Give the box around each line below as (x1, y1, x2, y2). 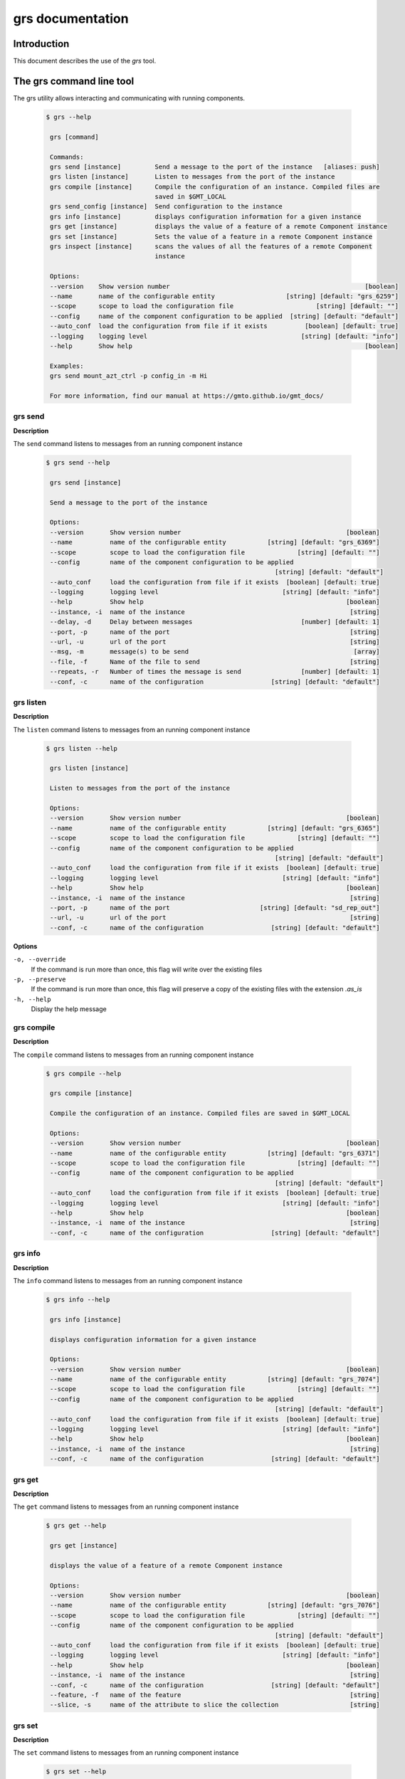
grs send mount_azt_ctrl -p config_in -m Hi (50, 372, 208, 380)
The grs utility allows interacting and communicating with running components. (13, 93, 246, 102)
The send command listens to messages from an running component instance (13, 440, 243, 448)
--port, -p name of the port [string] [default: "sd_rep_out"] (50, 904, 380, 912)
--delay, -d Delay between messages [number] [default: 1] (50, 618, 380, 626)
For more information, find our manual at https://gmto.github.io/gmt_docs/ (50, 391, 324, 400)
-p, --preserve (13, 975, 67, 983)
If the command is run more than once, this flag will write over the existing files (31, 965, 263, 973)
